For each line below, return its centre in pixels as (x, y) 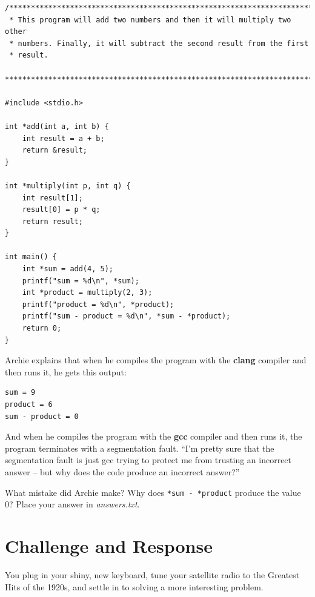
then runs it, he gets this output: (66, 371)
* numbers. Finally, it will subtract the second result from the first (159, 43)
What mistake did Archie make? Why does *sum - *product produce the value (153, 492)
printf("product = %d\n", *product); (98, 304)
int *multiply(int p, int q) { (68, 186)
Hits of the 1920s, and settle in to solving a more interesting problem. (134, 586)
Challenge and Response (109, 546)
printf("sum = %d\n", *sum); (81, 281)
